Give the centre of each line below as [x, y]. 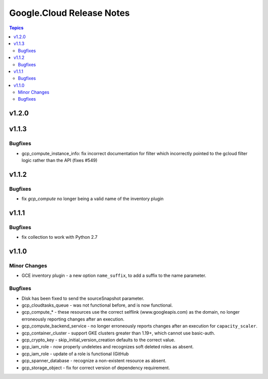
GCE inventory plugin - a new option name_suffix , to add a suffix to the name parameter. [114, 275]
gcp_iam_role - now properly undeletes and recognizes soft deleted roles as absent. [108, 347]
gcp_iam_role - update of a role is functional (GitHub [75, 354]
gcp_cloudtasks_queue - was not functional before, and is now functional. [97, 305]
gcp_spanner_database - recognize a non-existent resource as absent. [94, 361]
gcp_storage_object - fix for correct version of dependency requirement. [96, 368]
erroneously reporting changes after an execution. [73, 319]
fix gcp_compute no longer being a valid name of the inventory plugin [93, 199]
